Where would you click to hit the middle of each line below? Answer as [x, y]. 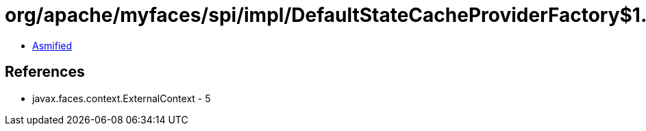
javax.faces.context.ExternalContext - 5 [122, 98]
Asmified [52, 45]
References [45, 72]
